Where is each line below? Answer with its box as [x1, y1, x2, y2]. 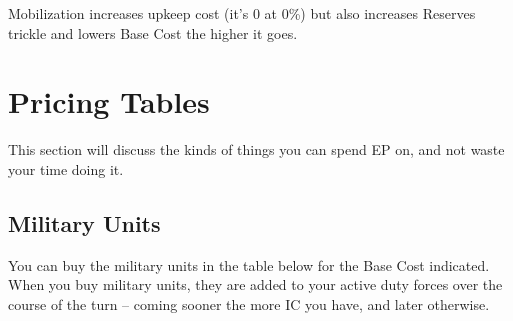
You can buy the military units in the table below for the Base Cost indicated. [8, 254, 490, 275]
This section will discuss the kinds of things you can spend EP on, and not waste [8, 139, 505, 160]
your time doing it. [8, 158, 124, 179]
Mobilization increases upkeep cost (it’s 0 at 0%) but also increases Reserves [8, 3, 476, 23]
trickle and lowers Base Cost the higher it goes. [8, 22, 298, 43]
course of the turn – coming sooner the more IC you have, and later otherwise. [8, 293, 490, 314]
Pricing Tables [8, 81, 210, 122]
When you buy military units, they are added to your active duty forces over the [8, 274, 503, 295]
